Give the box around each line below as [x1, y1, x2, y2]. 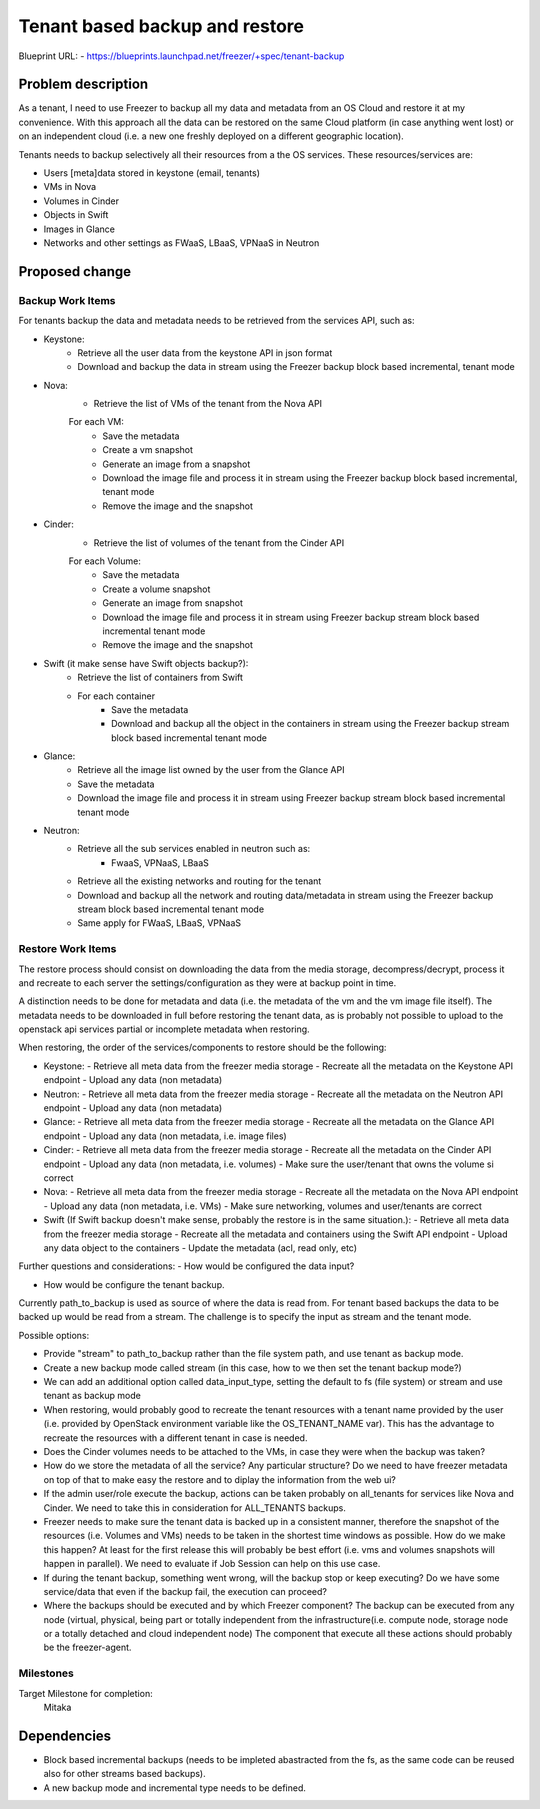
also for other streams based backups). [43, 1768, 206, 1780]
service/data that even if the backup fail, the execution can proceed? [43, 1585, 327, 1597]
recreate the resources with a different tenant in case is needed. [43, 1431, 308, 1444]
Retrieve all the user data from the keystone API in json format [77, 346, 333, 359]
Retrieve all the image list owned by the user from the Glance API [77, 764, 345, 776]
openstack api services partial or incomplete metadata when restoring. [18, 1023, 310, 1035]
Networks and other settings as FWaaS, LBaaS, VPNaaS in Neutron [43, 236, 320, 249]
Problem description [18, 76, 149, 93]
